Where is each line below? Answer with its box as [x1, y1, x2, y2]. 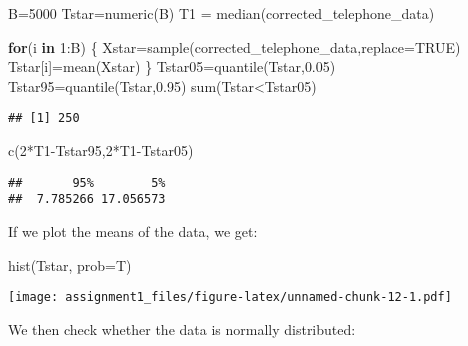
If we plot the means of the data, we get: [8, 220, 258, 241]
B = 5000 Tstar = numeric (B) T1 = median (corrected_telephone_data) [8, 3, 435, 23]
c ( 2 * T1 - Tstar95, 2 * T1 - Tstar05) [8, 140, 194, 161]
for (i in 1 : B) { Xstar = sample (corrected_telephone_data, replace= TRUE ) [8, 36, 461, 57]
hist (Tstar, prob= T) [8, 254, 132, 275]
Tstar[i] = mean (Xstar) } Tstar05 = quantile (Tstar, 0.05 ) [8, 56, 336, 77]
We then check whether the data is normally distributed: [8, 318, 356, 339]
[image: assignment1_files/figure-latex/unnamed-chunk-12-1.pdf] [8, 290, 452, 305]
